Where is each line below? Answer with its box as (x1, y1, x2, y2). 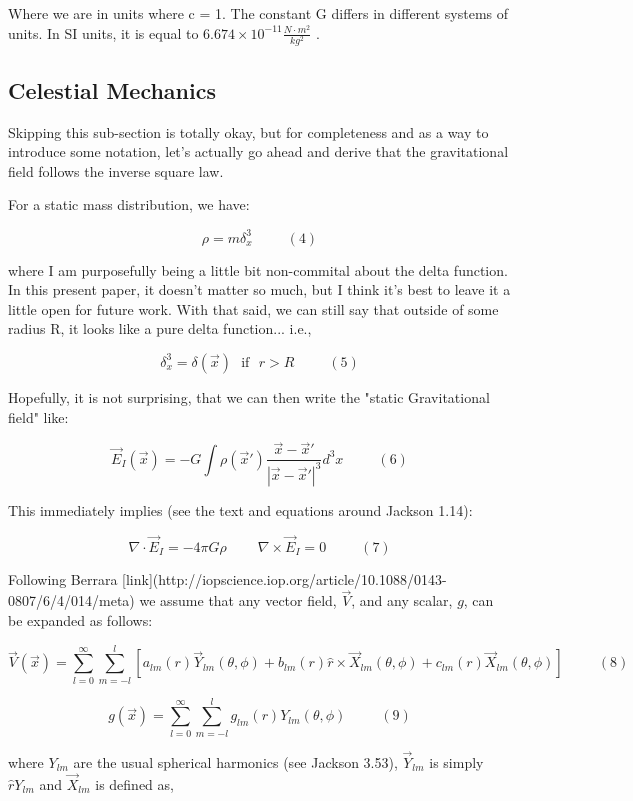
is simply (429, 752, 484, 773)
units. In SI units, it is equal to (8, 22, 199, 43)
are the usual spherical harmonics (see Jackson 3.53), (73, 752, 398, 773)
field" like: (8, 406, 69, 427)
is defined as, (95, 773, 174, 794)
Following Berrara (8, 568, 118, 589)
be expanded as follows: (8, 609, 153, 630)
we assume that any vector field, (139, 590, 337, 611)
